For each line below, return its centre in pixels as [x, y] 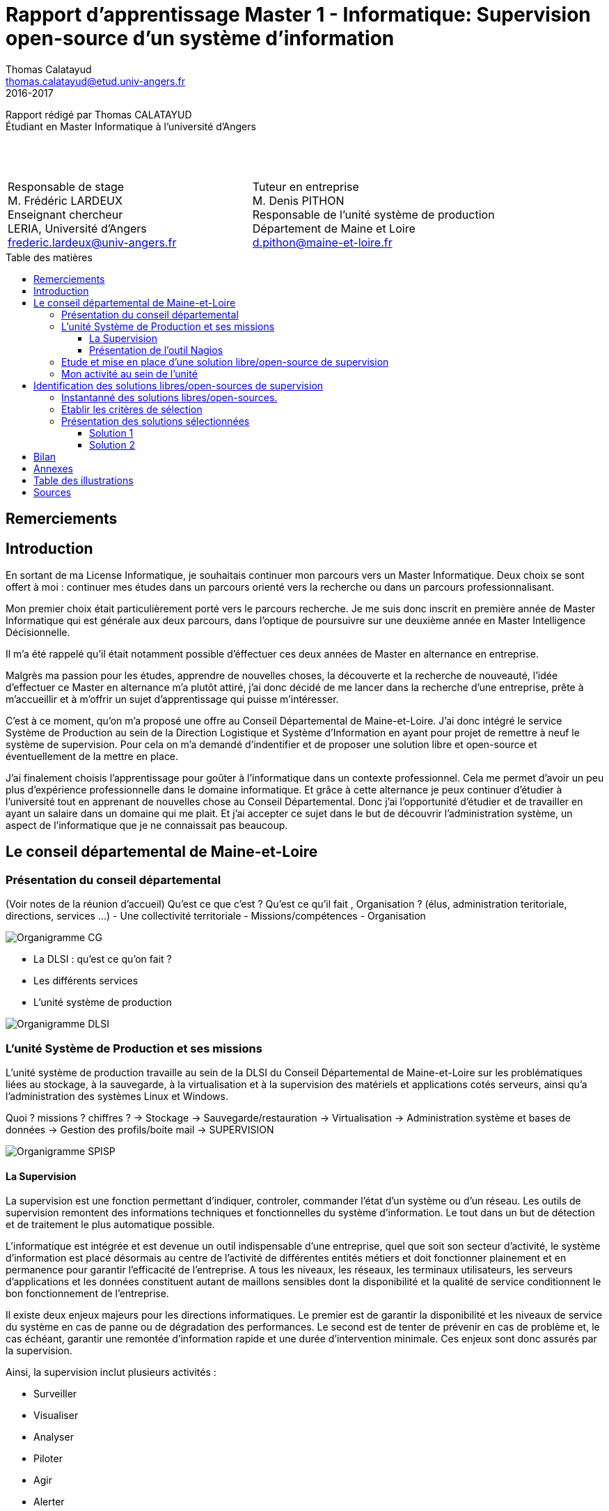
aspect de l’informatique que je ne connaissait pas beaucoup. [147, 826]
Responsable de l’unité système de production [373, 214]
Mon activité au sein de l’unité [129, 373]
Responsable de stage [66, 186]
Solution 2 [112, 444]
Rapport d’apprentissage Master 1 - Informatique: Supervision [298, 15]
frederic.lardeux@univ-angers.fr [92, 242]
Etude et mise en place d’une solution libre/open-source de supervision [225, 362]
